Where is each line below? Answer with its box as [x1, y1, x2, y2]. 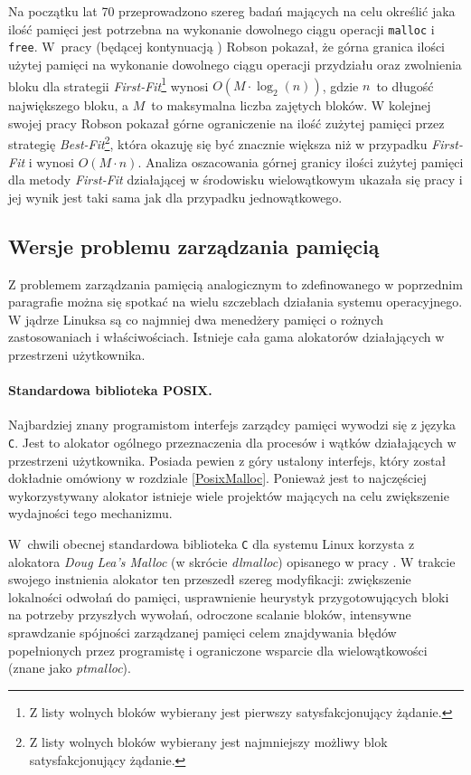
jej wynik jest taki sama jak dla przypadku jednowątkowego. [8, 187, 343, 206]
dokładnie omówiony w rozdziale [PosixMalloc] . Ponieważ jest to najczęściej [8, 468, 427, 487]
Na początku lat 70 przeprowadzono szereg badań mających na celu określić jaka [8, 2, 456, 20]
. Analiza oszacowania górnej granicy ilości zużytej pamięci [137, 152, 464, 171]
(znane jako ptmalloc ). [8, 658, 131, 677]
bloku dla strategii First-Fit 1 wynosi [8, 73, 209, 95]
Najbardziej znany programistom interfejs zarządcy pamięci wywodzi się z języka [8, 415, 457, 434]
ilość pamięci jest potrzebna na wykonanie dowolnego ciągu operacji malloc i [8, 19, 435, 38]
